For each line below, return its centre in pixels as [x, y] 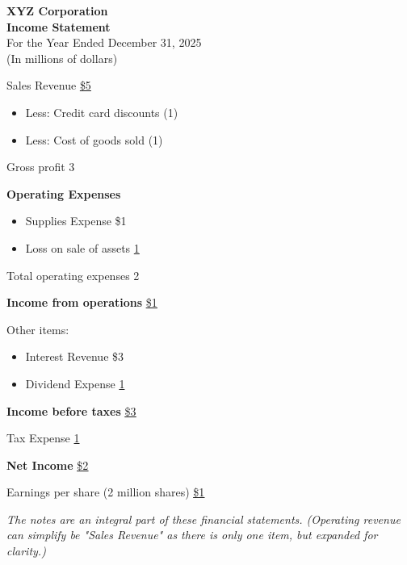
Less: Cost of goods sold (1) [94, 139]
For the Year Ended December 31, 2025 [104, 42]
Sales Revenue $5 [49, 85]
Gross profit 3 [41, 167]
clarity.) [26, 551]
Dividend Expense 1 [75, 383]
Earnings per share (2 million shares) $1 [106, 492]
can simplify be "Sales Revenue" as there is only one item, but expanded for [192, 535]
